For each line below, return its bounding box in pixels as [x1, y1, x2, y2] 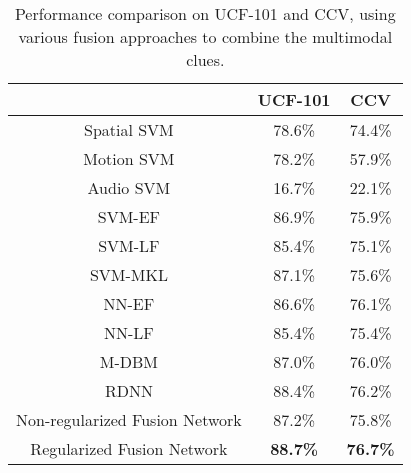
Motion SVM [83, 147, 175, 170]
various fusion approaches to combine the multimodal [18, 25, 393, 48]
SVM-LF [98, 234, 160, 257]
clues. [186, 48, 225, 71]
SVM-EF [97, 205, 161, 228]
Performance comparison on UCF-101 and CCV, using [14, 2, 396, 25]
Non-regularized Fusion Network [16, 408, 242, 431]
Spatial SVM [83, 118, 174, 141]
